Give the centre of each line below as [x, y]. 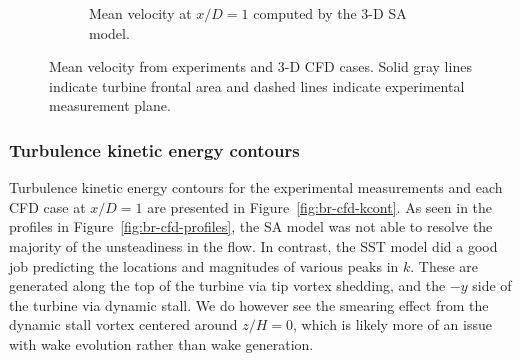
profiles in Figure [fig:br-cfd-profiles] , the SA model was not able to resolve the [251, 226]
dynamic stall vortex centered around [123, 324]
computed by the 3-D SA [330, 13]
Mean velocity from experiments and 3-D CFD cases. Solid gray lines [260, 66]
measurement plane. [110, 105]
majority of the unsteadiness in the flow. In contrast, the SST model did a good [253, 245]
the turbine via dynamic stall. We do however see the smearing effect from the [249, 304]
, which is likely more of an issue [392, 324]
